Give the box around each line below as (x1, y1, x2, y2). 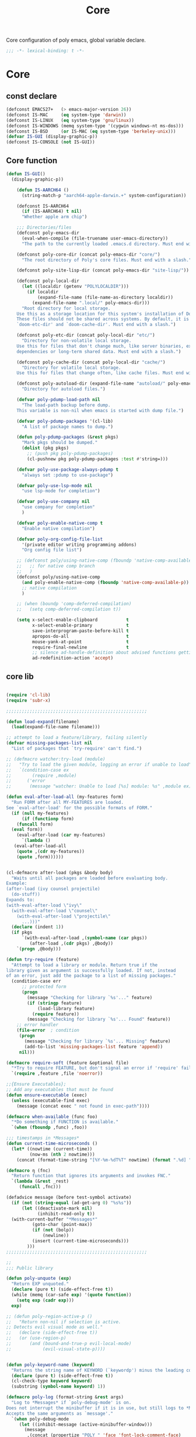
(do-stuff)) (11, 892, 41, 898)
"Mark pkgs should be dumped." (21, 440, 98, 446)
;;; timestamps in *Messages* (6, 1135, 80, 1141)
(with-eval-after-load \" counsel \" (11, 908, 98, 913)
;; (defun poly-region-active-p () (6, 1313, 93, 1319)
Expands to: (6, 897, 35, 903)
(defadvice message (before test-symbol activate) (6, 1194, 132, 1201)
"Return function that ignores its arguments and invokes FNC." (11, 1173, 171, 1179)
